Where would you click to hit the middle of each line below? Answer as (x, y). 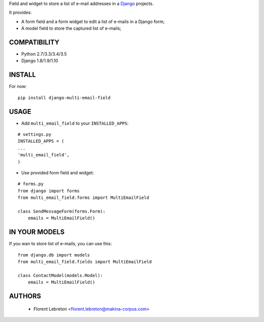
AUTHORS (25, 296)
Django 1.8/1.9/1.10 (40, 61)
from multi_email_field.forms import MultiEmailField (83, 198)
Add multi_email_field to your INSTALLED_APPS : (75, 123)
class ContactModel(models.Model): (60, 275)
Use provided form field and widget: (58, 173)
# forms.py (31, 184)
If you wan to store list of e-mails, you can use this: (60, 244)
